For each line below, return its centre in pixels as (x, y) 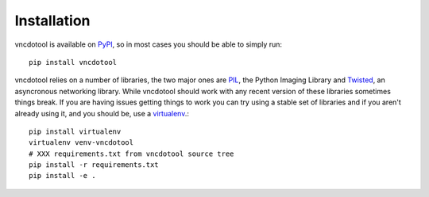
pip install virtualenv (75, 131)
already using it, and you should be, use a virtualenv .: (102, 113)
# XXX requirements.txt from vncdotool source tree (131, 153)
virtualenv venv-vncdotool (81, 143)
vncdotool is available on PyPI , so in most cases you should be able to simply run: (148, 44)
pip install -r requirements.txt (94, 165)
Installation (52, 21)
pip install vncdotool (73, 62)
